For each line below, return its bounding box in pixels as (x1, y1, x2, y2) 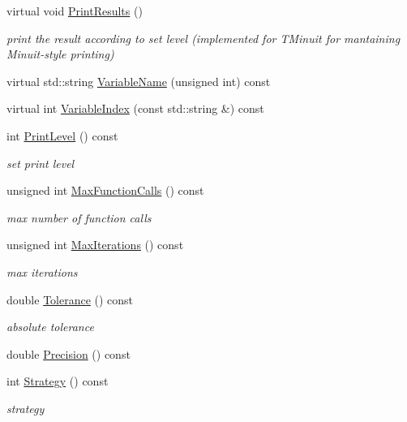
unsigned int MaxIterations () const (6, 236, 184, 253)
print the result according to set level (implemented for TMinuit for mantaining (6, 29, 401, 46)
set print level (6, 154, 75, 171)
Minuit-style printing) (6, 45, 114, 62)
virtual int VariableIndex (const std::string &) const (6, 100, 264, 117)
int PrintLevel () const (6, 127, 118, 144)
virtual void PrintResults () (6, 2, 143, 19)
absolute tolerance (6, 318, 94, 335)
